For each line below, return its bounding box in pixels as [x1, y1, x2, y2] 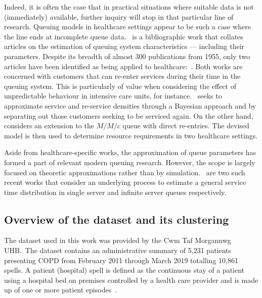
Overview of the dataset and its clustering [4, 211, 229, 227]
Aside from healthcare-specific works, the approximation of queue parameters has [4, 147, 256, 158]
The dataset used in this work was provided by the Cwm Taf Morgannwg [4, 235, 231, 245]
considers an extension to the [4, 120, 94, 131]
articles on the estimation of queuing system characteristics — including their [4, 41, 245, 52]
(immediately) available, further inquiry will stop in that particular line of [4, 11, 234, 22]
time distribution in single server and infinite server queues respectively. [4, 186, 227, 197]
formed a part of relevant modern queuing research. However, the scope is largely [4, 157, 255, 167]
